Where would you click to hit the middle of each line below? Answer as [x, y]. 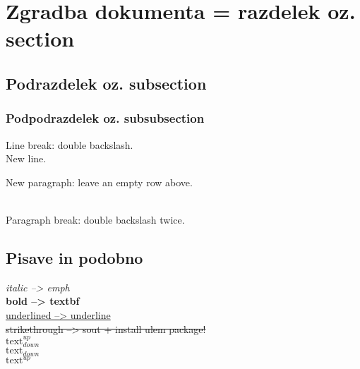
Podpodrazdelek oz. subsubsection [105, 118]
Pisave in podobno [74, 257]
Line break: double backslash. [70, 144]
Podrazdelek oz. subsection [106, 83]
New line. [26, 158]
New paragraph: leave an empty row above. [99, 182]
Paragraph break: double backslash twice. [95, 219]
